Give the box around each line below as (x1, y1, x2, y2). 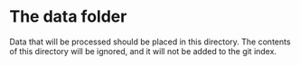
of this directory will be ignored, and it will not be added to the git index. (9, 45, 277, 56)
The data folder (9, 6, 127, 27)
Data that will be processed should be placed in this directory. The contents (9, 36, 291, 47)
